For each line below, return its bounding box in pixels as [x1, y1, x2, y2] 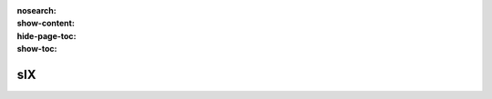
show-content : [16, 18, 75, 29]
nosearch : [16, 5, 56, 15]
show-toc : [16, 44, 57, 54]
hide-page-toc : [16, 30, 77, 41]
